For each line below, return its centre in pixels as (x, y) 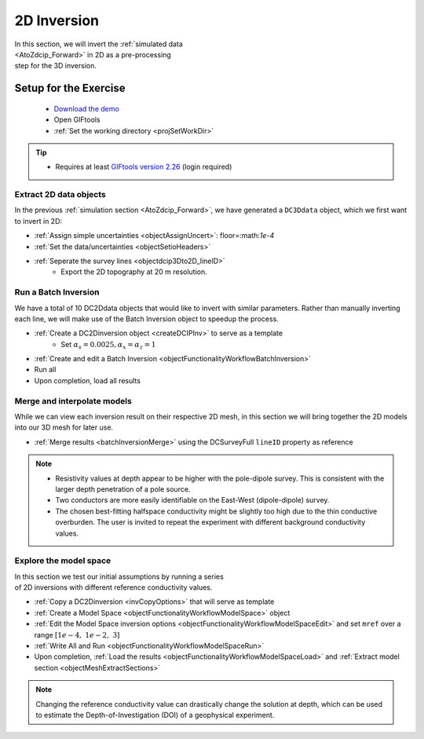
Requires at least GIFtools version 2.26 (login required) (144, 167)
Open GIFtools (77, 120)
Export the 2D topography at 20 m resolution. (134, 272)
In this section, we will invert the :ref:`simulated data (99, 44)
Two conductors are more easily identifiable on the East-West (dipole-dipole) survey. (192, 500)
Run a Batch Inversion (57, 292)
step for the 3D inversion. (56, 66)
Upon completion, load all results (88, 380)
